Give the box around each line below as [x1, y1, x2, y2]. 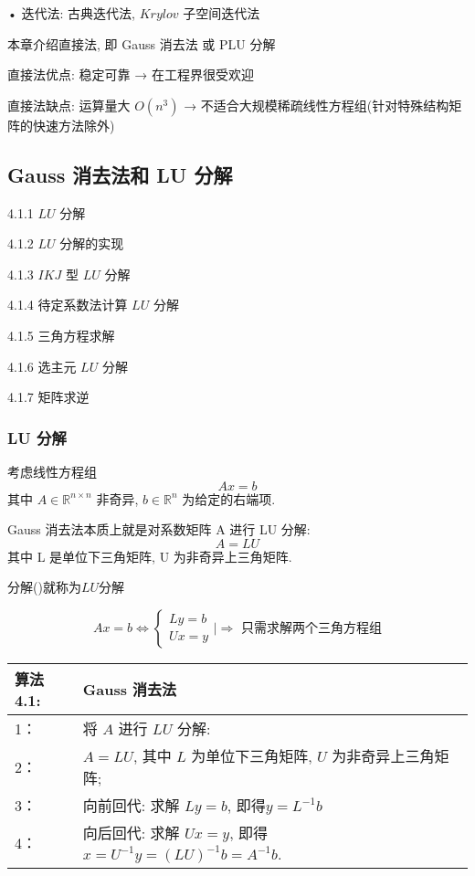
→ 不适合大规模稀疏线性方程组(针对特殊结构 [184, 95, 449, 114]
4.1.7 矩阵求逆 [7, 387, 90, 406]
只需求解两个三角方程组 [241, 621, 383, 635]
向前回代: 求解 [82, 794, 180, 816]
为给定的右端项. [182, 489, 276, 508]
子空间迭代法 [183, 4, 260, 22]
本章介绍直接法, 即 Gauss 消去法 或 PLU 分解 [7, 34, 276, 53]
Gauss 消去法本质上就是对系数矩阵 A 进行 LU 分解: [7, 520, 311, 539]
